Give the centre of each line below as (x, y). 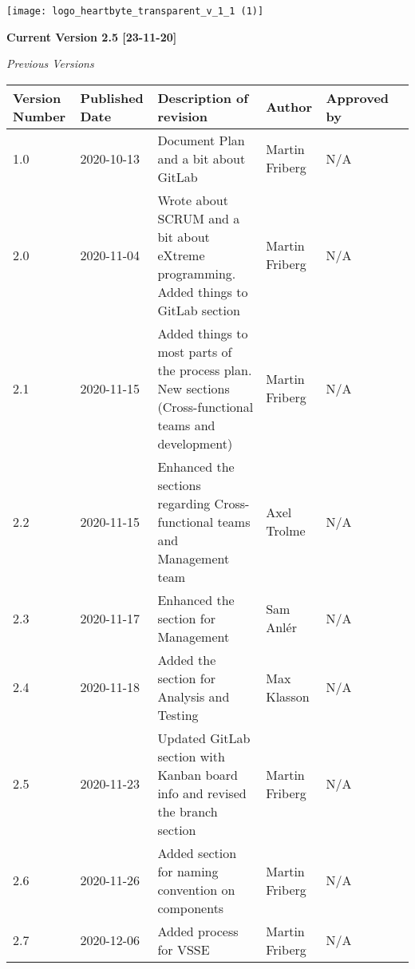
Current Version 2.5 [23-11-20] (92, 36)
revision (183, 116)
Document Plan (201, 140)
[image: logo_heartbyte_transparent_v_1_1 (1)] (135, 11)
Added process (198, 931)
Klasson (288, 696)
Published (112, 97)
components (191, 908)
